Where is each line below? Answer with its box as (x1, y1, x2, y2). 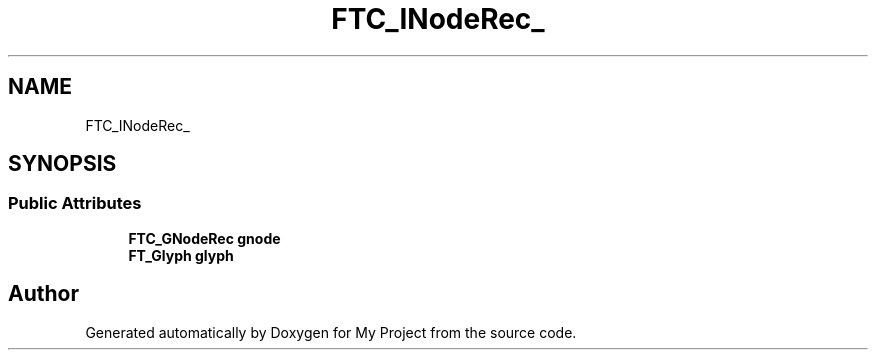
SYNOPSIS (8, 151, 117, 177)
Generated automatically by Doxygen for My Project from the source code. (85, 323, 577, 341)
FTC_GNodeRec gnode (128, 229, 281, 247)
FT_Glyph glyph (128, 246, 234, 264)
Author (8, 281, 79, 307)
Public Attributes (8, 193, 142, 214)
